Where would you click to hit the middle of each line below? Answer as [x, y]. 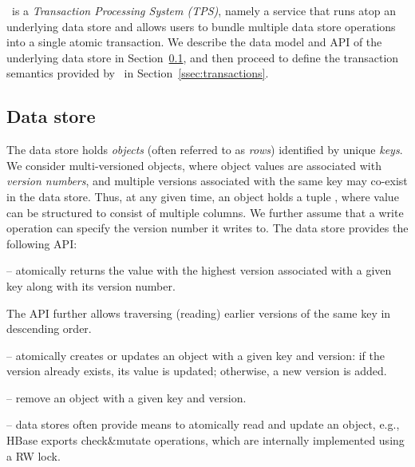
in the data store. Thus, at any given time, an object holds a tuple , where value [203, 196]
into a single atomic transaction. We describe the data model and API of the [194, 42]
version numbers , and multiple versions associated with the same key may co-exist [207, 181]
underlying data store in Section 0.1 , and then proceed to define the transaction [203, 57]
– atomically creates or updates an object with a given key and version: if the [196, 355]
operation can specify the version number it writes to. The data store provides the [207, 228]
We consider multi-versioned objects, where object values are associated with [194, 165]
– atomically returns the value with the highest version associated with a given [199, 270]
